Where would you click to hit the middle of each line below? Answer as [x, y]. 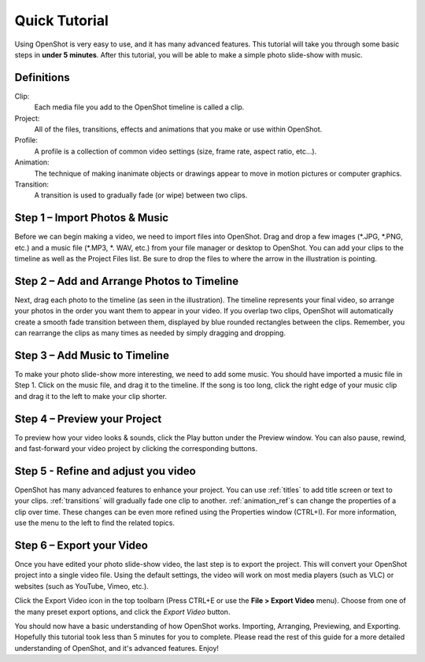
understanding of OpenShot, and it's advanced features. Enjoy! [117, 648]
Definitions [42, 78]
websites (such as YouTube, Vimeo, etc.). [81, 586]
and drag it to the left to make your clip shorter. [91, 396]
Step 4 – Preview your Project [88, 418]
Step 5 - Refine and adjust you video [105, 471]
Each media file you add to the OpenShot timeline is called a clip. [139, 107]
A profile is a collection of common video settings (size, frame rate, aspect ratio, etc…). [176, 151]
